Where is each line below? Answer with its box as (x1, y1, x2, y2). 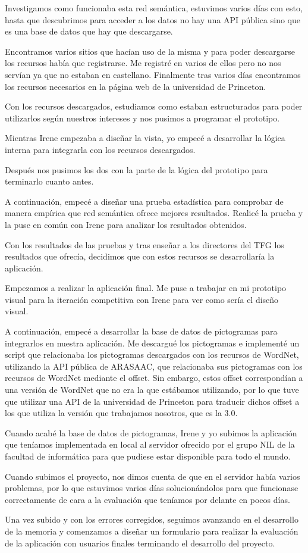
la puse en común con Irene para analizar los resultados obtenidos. (5, 218, 247, 230)
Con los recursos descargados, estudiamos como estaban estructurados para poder (5, 100, 303, 113)
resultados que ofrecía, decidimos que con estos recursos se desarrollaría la (5, 250, 275, 263)
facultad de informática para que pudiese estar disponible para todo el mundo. (5, 450, 291, 462)
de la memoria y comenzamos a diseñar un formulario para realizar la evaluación (5, 524, 298, 537)
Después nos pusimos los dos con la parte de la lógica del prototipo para (5, 163, 268, 176)
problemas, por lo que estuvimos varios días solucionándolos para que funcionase (5, 482, 298, 494)
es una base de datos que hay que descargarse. (5, 25, 173, 38)
